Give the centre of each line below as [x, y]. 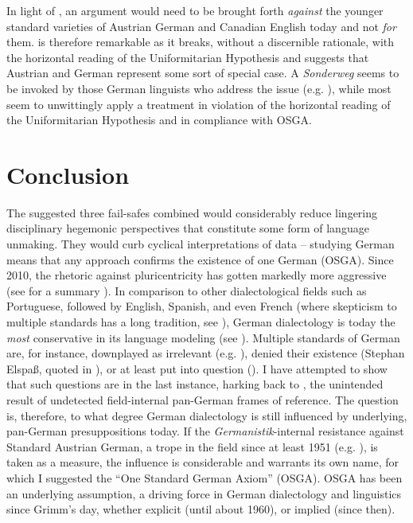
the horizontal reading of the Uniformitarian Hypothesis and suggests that [188, 57]
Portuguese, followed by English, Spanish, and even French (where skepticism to [202, 306]
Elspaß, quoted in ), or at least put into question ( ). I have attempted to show [197, 368]
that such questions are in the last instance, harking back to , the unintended [195, 384]
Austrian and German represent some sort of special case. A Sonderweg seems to [203, 73]
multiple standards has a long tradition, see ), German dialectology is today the [201, 322]
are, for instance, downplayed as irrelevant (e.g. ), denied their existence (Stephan [206, 353]
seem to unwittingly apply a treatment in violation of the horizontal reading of [199, 104]
